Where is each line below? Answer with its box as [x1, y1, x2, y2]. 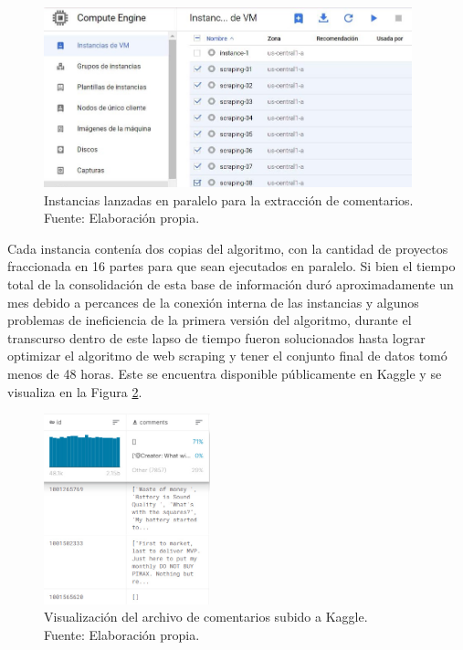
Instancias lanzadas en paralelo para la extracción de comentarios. [44, 190, 414, 209]
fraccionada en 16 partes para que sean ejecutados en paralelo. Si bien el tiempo [7, 257, 456, 276]
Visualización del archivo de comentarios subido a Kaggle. [44, 607, 368, 626]
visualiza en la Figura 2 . [7, 382, 142, 401]
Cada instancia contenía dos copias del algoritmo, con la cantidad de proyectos [7, 238, 448, 257]
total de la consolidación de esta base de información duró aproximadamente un [7, 275, 454, 294]
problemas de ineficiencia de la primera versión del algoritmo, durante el [7, 310, 412, 330]
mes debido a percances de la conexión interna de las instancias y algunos [7, 292, 419, 311]
